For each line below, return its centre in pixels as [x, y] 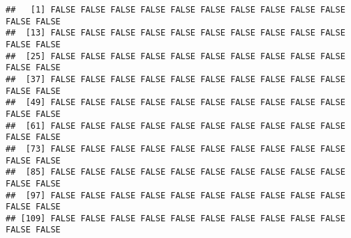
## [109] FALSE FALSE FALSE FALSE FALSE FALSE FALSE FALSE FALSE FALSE [175, 218]
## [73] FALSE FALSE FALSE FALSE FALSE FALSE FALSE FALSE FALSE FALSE [175, 149]
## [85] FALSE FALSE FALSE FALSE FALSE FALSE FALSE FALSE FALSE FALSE [175, 172]
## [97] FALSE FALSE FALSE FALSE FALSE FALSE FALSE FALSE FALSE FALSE [175, 195]
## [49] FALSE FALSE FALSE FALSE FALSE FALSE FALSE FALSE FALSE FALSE [175, 103]
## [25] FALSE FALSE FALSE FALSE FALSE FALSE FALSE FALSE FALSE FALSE [175, 56]
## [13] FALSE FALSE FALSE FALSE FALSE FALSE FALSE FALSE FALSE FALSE [175, 33]
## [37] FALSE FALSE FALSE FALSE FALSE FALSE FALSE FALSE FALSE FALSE [175, 79]
